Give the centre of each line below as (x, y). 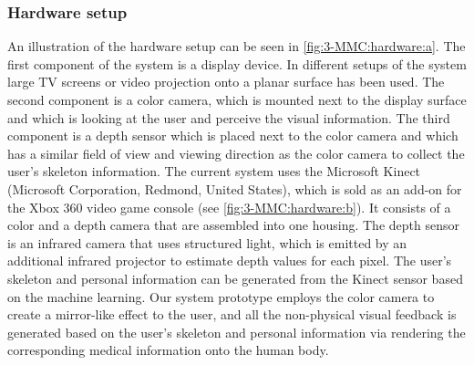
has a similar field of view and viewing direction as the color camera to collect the (236, 153)
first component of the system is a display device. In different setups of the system (237, 63)
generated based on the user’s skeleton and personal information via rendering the (237, 332)
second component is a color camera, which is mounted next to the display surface (237, 99)
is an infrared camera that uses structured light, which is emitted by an (207, 242)
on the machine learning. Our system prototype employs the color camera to (221, 296)
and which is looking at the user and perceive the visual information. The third (229, 117)
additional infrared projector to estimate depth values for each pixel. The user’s (230, 261)
